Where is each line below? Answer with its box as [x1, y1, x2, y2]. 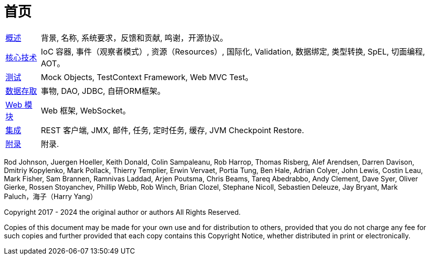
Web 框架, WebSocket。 [41, 105, 131, 115]
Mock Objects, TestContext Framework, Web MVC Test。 [41, 72, 253, 82]
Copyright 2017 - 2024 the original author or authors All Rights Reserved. [4, 207, 241, 216]
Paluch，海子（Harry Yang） [4, 192, 98, 201]
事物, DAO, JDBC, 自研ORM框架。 [41, 86, 165, 96]
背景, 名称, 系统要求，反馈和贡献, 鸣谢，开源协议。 [41, 32, 228, 43]
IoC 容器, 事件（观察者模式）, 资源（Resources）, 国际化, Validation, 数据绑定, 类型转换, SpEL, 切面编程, [41, 46, 425, 57]
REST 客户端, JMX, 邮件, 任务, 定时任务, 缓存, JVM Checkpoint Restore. [41, 125, 304, 135]
